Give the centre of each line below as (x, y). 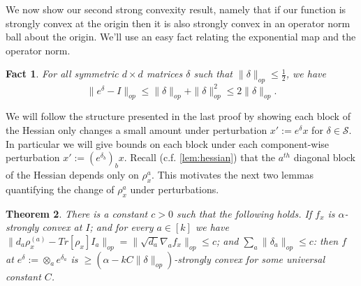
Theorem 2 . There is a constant (77, 213)
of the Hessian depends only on (72, 175)
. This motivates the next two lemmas (233, 175)
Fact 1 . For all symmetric (62, 74)
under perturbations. (175, 189)
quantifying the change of (60, 189)
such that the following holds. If (244, 213)
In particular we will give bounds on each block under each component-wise (168, 143)
